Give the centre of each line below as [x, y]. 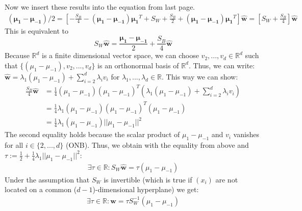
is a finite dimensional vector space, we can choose [120, 55]
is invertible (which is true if [148, 179]
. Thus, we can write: [222, 65]
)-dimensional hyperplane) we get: [146, 189]
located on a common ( [41, 189]
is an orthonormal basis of [138, 65]
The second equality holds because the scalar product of [92, 134]
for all [14, 145]
